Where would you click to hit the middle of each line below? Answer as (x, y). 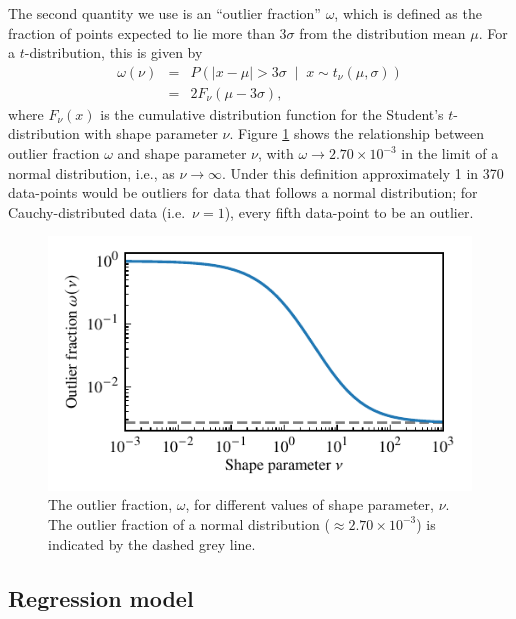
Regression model (101, 597)
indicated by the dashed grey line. (152, 543)
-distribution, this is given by (113, 52)
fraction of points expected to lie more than (141, 32)
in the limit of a (450, 153)
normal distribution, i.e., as (91, 172)
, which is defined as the (408, 13)
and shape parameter (182, 153)
